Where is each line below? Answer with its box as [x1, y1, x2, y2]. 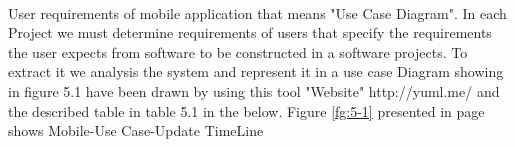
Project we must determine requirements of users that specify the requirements [8, 22, 492, 43]
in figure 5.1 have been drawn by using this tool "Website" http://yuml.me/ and [8, 80, 500, 101]
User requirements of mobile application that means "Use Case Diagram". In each [8, 2, 507, 23]
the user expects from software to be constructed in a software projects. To [8, 41, 468, 62]
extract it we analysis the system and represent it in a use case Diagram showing [8, 61, 504, 82]
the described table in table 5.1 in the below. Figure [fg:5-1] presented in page [8, 100, 485, 121]
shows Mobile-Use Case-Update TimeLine [8, 120, 264, 141]
